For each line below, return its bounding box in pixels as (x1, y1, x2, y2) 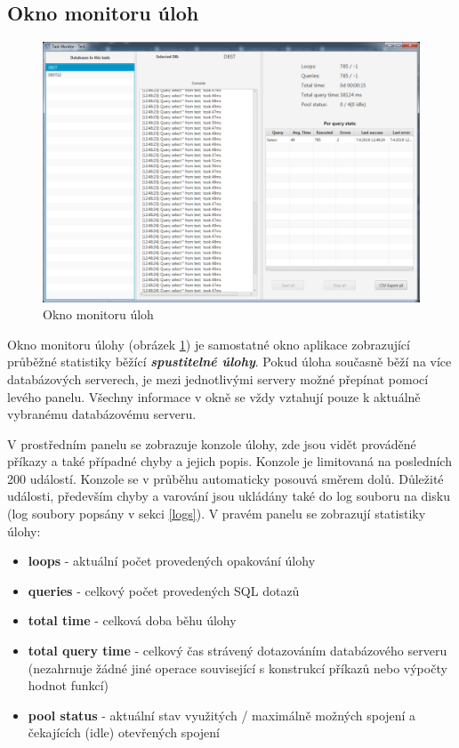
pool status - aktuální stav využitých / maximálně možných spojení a (28, 705, 416, 724)
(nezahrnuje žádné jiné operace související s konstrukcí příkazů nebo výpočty (28, 658, 447, 677)
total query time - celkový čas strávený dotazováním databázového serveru (28, 641, 447, 660)
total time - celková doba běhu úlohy (28, 611, 237, 630)
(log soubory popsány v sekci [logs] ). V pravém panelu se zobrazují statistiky (7, 504, 426, 523)
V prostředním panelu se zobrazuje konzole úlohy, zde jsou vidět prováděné (7, 434, 416, 453)
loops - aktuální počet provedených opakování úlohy (28, 551, 316, 570)
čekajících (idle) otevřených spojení (28, 723, 220, 742)
